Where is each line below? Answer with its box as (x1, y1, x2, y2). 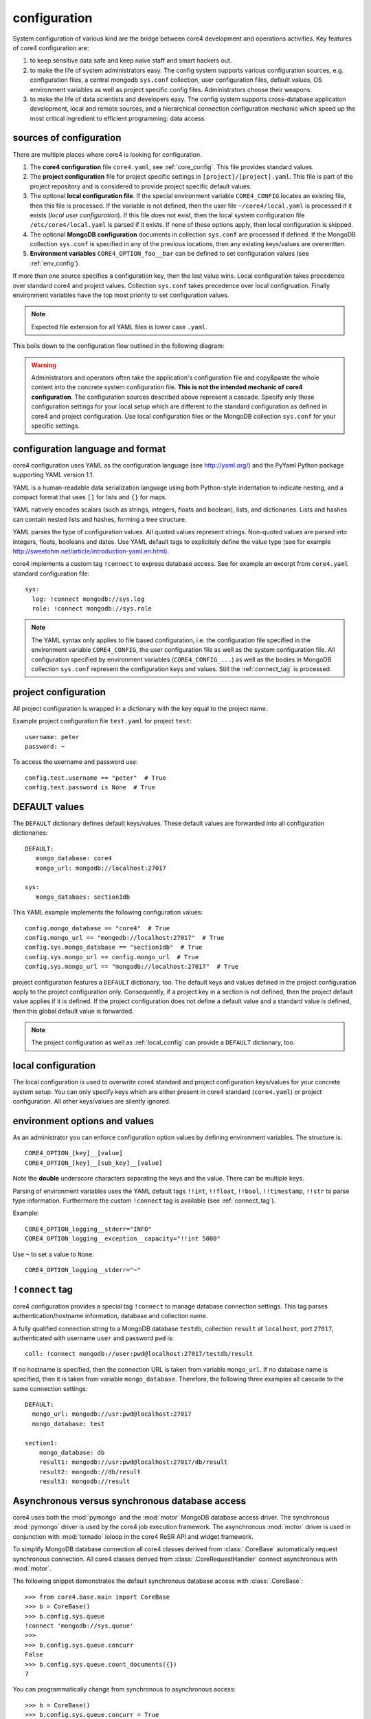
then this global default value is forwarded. (12, 1007, 134, 1015)
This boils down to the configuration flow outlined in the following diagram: (12, 342, 225, 350)
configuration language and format (12, 443, 166, 455)
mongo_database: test (32, 1420, 105, 1427)
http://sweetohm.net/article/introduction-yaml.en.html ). (12, 547, 170, 555)
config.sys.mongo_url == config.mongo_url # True (25, 953, 199, 961)
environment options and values (12, 1115, 155, 1127)
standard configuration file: (12, 569, 90, 578)
